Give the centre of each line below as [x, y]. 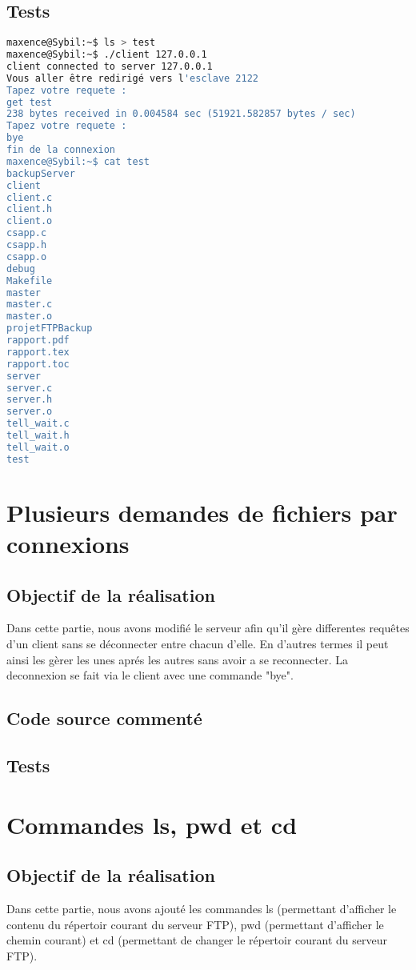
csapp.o [27, 257]
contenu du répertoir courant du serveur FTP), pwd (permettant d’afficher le [195, 924]
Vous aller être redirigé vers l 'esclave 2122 [133, 78]
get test [30, 102]
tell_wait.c [38, 424]
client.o [30, 221]
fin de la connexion [61, 150]
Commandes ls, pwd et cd [152, 824]
